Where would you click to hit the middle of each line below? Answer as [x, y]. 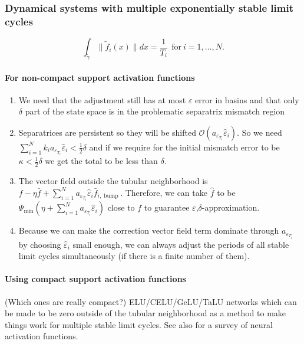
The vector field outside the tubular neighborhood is [113, 181]
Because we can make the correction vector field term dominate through [149, 230]
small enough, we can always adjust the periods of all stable [181, 244]
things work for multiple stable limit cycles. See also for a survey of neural [139, 324]
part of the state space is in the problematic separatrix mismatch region [155, 111]
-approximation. [231, 207]
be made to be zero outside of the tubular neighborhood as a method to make [146, 313]
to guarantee [167, 207]
